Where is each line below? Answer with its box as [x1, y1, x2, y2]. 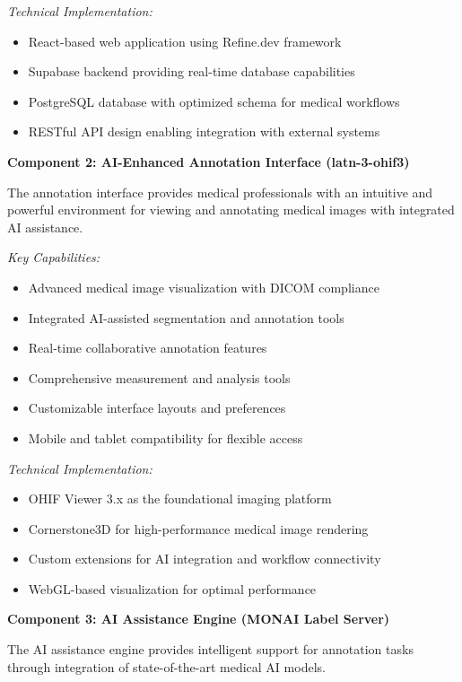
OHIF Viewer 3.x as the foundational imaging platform [28, 489, 332, 508]
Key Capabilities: [7, 248, 100, 267]
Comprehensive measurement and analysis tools [28, 368, 291, 387]
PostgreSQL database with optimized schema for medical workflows [28, 92, 400, 110]
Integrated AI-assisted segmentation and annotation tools [28, 308, 344, 327]
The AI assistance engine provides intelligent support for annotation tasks [7, 640, 414, 659]
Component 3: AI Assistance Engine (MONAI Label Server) [7, 609, 390, 628]
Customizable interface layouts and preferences [28, 398, 286, 417]
